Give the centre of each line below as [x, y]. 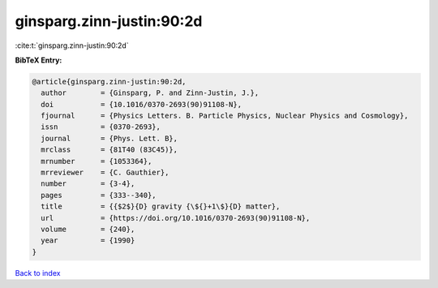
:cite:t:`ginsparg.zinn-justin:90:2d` [72, 45]
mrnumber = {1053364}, [97, 161]
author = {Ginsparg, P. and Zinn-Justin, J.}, [150, 93]
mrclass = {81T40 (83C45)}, [109, 150]
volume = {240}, [88, 229]
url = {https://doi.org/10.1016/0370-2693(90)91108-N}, [176, 218]
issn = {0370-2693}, [101, 127]
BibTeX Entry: [39, 60]
